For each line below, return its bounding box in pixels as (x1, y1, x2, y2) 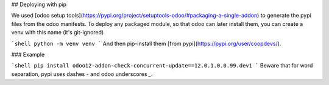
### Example (11, 51, 45, 58)
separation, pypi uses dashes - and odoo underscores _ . (11, 70, 153, 78)
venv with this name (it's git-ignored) (11, 29, 104, 36)
